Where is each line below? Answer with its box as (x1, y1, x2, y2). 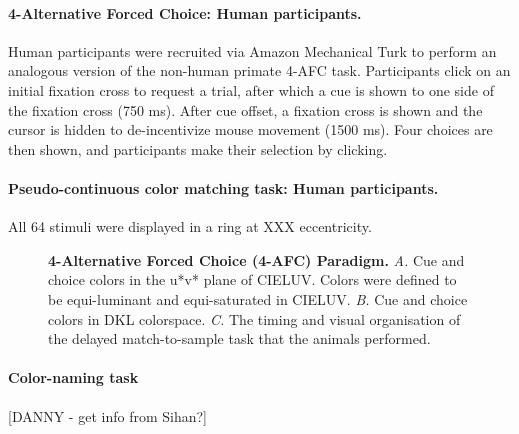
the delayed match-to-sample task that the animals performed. (48, 328, 431, 349)
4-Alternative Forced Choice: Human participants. (8, 2, 362, 23)
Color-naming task (8, 367, 139, 388)
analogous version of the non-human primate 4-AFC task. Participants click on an (8, 60, 511, 81)
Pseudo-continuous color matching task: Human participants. (8, 177, 439, 198)
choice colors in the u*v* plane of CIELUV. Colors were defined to (48, 269, 457, 290)
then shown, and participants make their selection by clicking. (8, 138, 388, 159)
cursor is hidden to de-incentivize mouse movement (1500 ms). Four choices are (8, 119, 493, 140)
